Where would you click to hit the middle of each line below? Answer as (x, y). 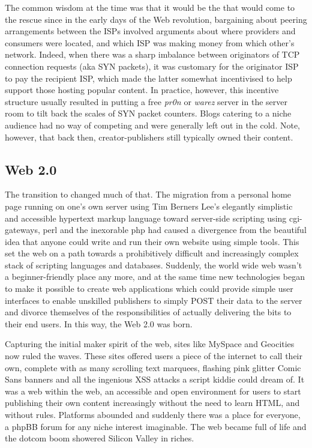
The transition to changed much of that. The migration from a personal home (148, 194)
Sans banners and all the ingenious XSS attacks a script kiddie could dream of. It (155, 379)
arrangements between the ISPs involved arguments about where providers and (150, 31)
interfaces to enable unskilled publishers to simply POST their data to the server (154, 300)
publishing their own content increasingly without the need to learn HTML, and (152, 403)
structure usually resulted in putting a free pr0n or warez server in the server (146, 101)
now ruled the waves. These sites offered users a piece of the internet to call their (154, 356)
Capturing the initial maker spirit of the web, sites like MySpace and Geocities (150, 344)
